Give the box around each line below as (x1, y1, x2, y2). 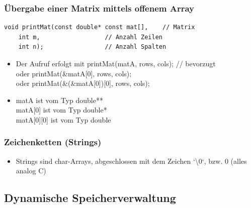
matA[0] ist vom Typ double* (16, 105, 107, 115)
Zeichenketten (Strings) (4, 136, 102, 148)
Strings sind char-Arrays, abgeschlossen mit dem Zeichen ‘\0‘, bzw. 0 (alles (16, 155, 247, 166)
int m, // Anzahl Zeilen (18, 33, 162, 41)
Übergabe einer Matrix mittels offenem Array (4, 2, 195, 14)
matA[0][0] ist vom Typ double (16, 114, 111, 125)
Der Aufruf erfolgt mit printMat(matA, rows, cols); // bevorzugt (16, 58, 216, 68)
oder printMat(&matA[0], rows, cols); (16, 68, 132, 78)
